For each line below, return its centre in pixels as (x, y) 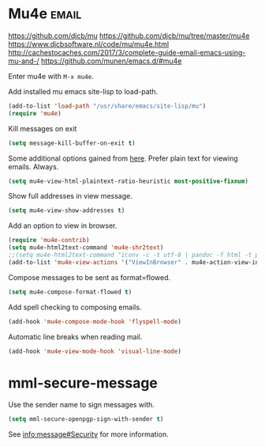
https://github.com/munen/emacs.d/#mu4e (111, 61)
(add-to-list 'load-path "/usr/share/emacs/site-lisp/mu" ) (107, 106)
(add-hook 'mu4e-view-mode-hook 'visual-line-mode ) (95, 351)
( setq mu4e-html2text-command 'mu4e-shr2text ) (86, 248)
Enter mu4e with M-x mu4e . (51, 76)
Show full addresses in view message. (70, 196)
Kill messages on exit (43, 128)
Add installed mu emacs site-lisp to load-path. (83, 91)
